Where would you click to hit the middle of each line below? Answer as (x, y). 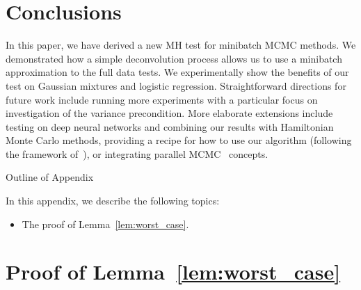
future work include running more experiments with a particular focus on (162, 99)
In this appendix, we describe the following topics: (113, 201)
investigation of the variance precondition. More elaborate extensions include (169, 113)
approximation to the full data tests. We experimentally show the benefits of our (177, 72)
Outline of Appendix (50, 177)
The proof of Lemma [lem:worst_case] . (105, 224)
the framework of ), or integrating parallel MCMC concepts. (137, 153)
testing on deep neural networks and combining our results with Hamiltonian (170, 126)
